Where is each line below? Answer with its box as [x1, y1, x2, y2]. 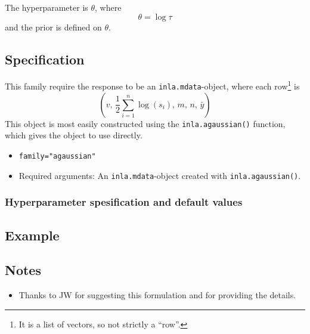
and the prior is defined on [5, 20, 102, 33]
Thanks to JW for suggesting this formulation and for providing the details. [18, 289, 296, 301]
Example [5, 225, 60, 244]
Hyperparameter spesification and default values [5, 194, 243, 209]
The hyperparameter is [5, 1, 88, 13]
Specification [5, 50, 85, 68]
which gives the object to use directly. [5, 129, 142, 141]
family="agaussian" [18, 151, 96, 160]
